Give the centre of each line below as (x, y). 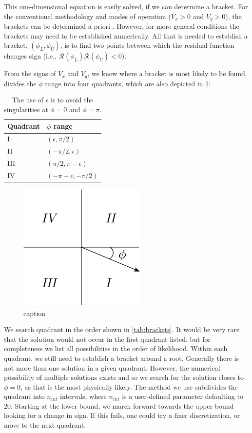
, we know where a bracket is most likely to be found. (167, 73)
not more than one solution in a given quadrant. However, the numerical (112, 367)
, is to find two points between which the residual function (147, 45)
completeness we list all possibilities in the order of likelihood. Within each (116, 348)
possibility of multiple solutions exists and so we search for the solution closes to (124, 377)
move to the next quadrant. (45, 425)
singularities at (26, 109)
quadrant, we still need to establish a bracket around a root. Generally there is (122, 358)
